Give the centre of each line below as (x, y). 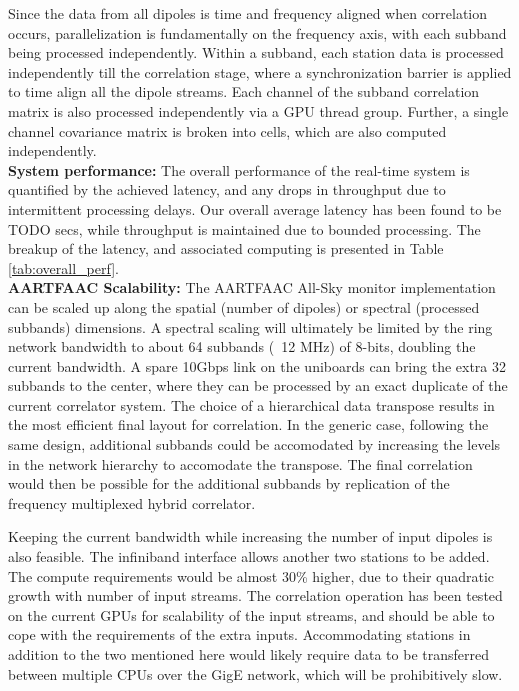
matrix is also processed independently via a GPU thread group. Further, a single (258, 110)
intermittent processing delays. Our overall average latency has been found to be (255, 208)
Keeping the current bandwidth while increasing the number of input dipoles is (250, 536)
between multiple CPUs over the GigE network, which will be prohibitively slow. (255, 673)
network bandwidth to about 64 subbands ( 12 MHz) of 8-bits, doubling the (242, 346)
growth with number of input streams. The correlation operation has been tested (255, 595)
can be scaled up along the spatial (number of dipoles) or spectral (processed (244, 306)
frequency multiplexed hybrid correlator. (132, 502)
